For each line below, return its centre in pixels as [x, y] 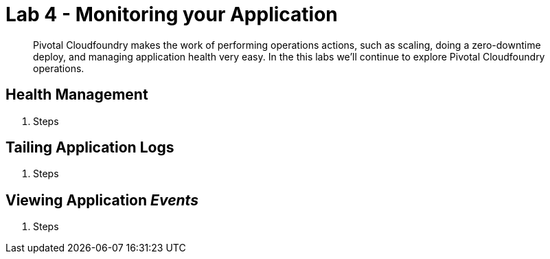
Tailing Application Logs [90, 148]
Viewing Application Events [102, 200]
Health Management [77, 95]
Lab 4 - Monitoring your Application [172, 14]
